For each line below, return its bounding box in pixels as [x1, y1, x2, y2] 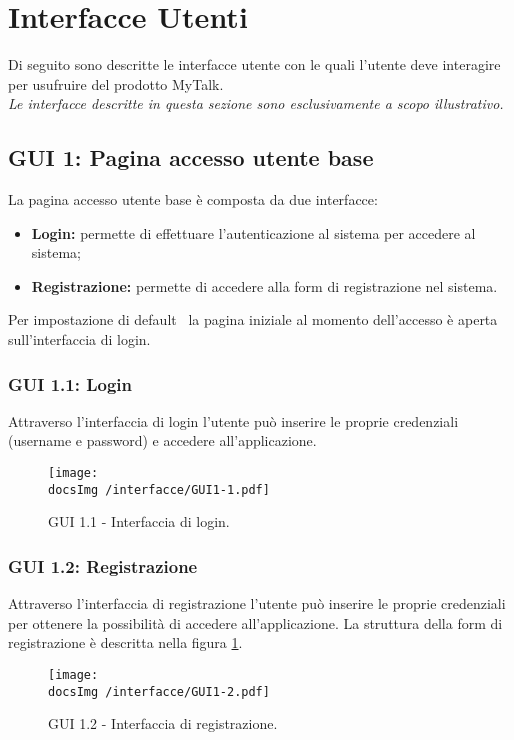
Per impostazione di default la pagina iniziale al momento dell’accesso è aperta [8, 309, 498, 330]
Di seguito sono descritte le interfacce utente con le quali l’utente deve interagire [8, 54, 501, 75]
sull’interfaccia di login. [8, 329, 151, 350]
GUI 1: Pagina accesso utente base [8, 142, 374, 173]
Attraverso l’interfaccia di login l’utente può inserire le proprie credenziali [8, 410, 459, 431]
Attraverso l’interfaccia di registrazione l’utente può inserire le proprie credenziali [8, 593, 506, 614]
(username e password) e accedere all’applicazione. [8, 430, 317, 451]
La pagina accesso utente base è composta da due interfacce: [8, 189, 378, 210]
